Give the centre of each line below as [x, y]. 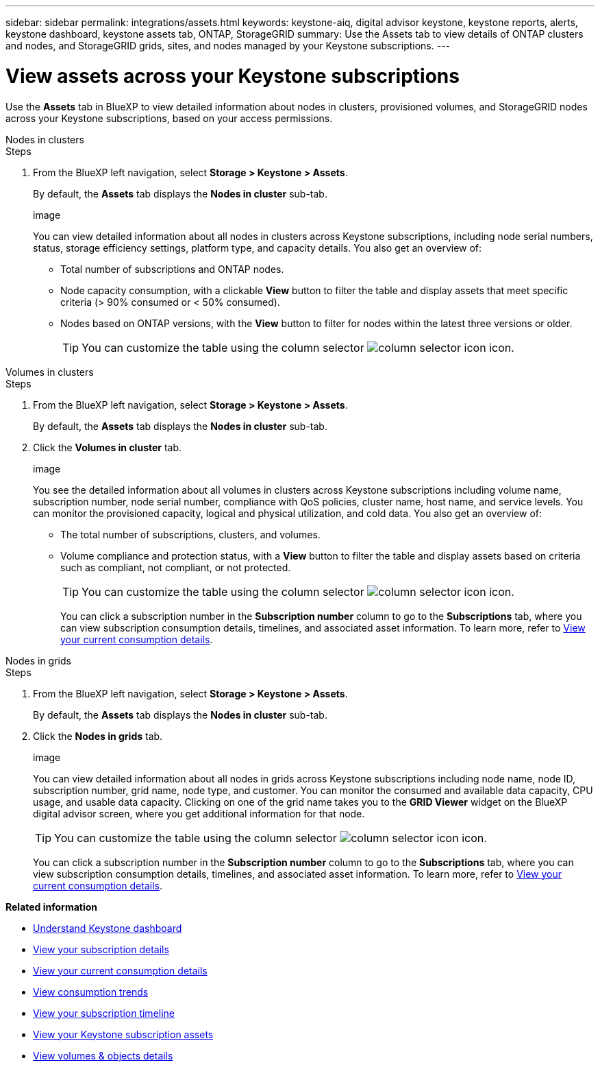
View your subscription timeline [104, 1013]
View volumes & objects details [103, 1055]
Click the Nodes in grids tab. [98, 736]
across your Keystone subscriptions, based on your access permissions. [169, 118]
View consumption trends [91, 992]
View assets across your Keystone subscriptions [233, 76]
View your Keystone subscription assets [123, 1034]
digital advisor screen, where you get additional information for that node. [199, 813]
